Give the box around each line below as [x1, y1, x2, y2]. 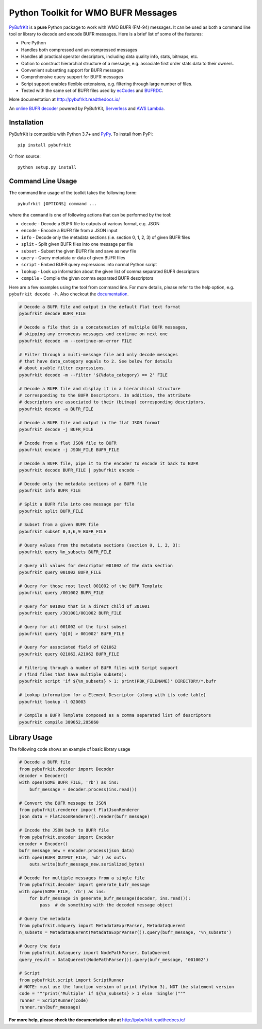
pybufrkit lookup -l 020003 [19, 699, 86, 704]
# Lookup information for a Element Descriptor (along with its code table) [19, 692, 206, 698]
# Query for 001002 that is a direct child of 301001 [19, 604, 150, 609]
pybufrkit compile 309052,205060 [19, 719, 99, 725]
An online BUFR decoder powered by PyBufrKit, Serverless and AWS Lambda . [9, 105, 165, 111]
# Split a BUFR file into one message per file [19, 502, 134, 507]
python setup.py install [17, 164, 77, 170]
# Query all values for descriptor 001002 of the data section [19, 562, 173, 568]
